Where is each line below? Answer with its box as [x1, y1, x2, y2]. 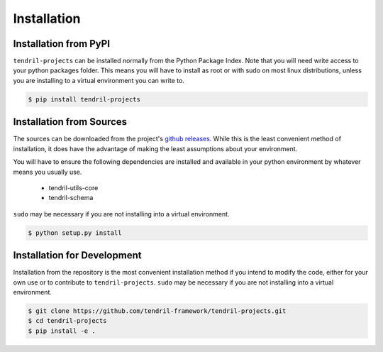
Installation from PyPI [13, 38, 110, 50]
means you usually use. [13, 167, 82, 176]
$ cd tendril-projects [28, 317, 107, 325]
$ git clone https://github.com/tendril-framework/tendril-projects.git [28, 307, 287, 315]
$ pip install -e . [28, 326, 96, 335]
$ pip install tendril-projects [28, 95, 141, 103]
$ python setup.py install [28, 229, 122, 237]
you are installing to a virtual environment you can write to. [13, 76, 184, 84]
